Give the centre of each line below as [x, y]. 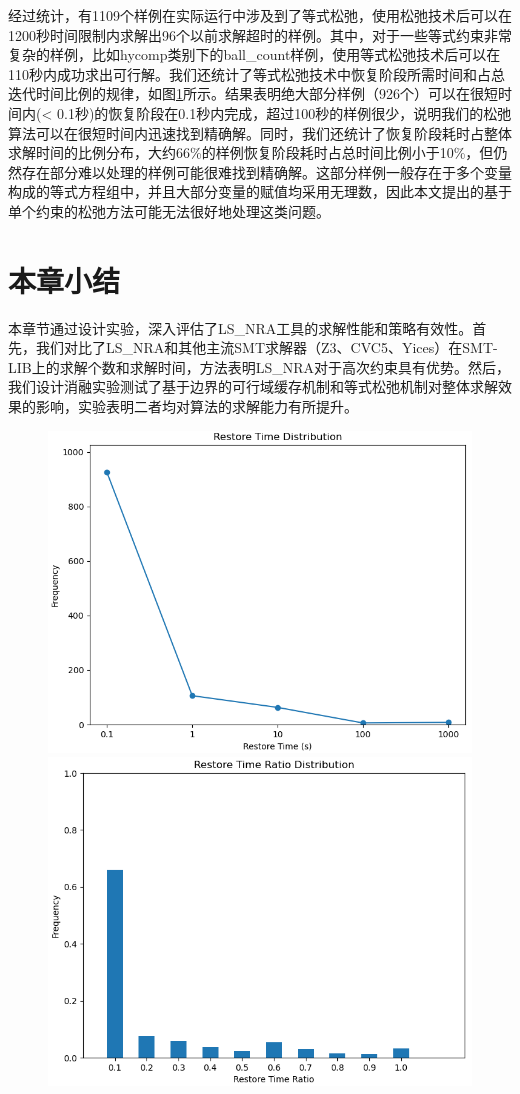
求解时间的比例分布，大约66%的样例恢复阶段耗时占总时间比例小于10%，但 [251, 152]
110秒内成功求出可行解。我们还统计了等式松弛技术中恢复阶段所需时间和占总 [256, 73]
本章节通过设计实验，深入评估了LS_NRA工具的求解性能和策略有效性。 [240, 327]
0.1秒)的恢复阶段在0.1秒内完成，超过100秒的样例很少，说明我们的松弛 [284, 112]
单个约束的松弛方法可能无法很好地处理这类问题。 [169, 210]
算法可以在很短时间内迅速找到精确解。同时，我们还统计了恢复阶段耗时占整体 [260, 132]
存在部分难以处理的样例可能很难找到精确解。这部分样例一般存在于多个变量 [266, 171]
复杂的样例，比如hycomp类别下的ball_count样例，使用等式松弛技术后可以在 [254, 54]
